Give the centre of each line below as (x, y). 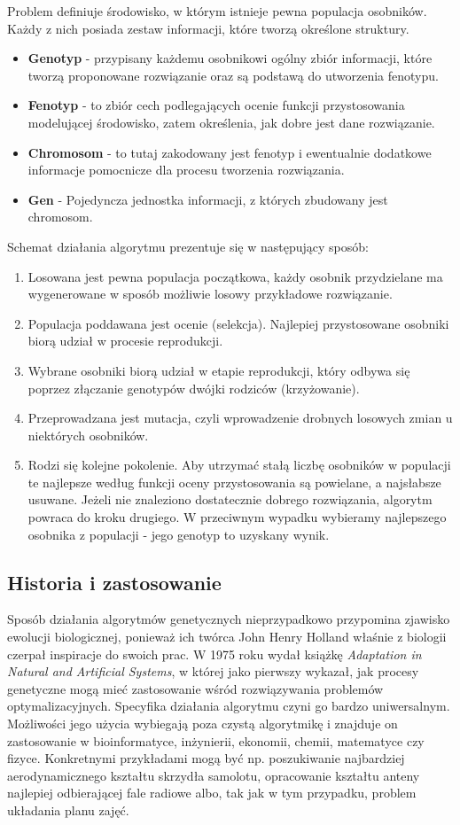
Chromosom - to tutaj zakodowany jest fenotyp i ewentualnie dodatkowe (230, 152)
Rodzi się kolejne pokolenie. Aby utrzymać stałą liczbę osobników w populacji (239, 465)
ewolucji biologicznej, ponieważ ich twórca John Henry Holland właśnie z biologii (227, 637)
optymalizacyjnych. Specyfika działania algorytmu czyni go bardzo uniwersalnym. (229, 706)
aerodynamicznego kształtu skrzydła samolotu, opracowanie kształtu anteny (214, 775)
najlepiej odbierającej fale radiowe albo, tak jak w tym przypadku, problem (212, 793)
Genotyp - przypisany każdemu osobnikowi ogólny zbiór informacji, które (230, 58)
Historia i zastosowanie (114, 582)
